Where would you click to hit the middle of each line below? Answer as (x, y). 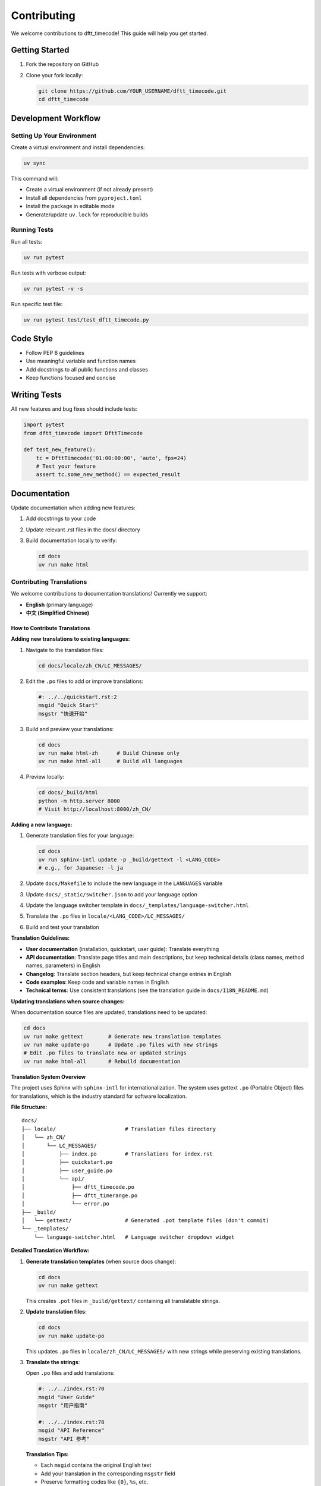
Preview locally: (45, 777)
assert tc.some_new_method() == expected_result (108, 475)
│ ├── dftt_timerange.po (80, 1195)
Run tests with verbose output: (48, 273)
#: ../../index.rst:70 (71, 1389)
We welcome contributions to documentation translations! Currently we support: (109, 594)
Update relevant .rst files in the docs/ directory (83, 530)
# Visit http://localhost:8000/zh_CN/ (95, 809)
